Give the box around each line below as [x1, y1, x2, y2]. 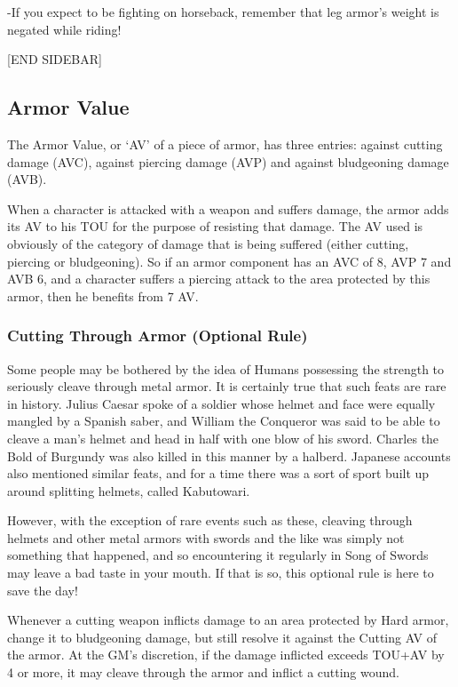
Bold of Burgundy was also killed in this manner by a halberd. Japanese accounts [7, 446, 451, 465]
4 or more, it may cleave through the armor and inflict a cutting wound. [7, 663, 399, 682]
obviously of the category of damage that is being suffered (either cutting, [7, 234, 409, 252]
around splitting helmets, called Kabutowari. [7, 481, 250, 499]
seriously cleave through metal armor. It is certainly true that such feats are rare [7, 377, 446, 395]
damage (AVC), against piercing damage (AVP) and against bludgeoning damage [7, 152, 449, 171]
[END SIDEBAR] [7, 50, 102, 68]
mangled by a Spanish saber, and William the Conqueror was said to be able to [7, 411, 440, 430]
